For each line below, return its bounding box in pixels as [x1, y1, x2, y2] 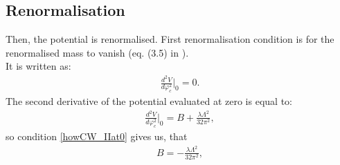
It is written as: [6, 59, 71, 73]
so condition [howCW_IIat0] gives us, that [6, 128, 188, 143]
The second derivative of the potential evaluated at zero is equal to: [6, 94, 292, 108]
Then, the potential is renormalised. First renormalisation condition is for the [6, 32, 334, 46]
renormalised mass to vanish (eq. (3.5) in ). [6, 45, 189, 59]
